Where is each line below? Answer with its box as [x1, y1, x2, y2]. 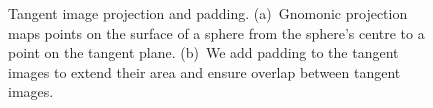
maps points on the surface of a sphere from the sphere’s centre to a [8, 22, 425, 43]
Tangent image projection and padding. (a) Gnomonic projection [8, 3, 408, 23]
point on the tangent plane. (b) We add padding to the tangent [8, 42, 399, 63]
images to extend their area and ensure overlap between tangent [8, 61, 401, 82]
